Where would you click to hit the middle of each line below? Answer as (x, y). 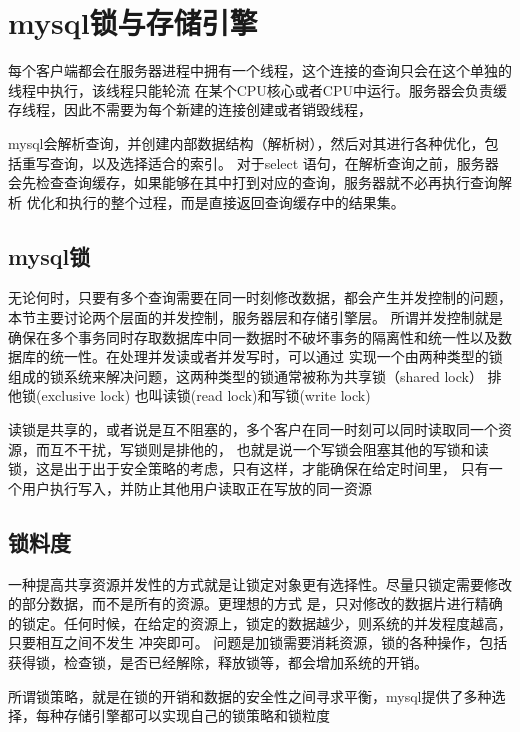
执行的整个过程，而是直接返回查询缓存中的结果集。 (236, 201)
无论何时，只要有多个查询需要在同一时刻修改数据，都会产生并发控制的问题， (260, 297)
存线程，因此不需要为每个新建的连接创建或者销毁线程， (190, 109)
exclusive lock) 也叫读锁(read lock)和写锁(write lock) (206, 395)
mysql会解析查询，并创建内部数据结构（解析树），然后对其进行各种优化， (246, 142)
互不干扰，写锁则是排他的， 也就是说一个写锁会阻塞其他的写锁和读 (269, 448)
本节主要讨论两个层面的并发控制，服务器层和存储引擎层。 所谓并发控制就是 (255, 317)
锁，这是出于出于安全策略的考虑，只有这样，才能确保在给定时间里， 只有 (248, 468)
